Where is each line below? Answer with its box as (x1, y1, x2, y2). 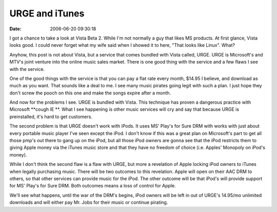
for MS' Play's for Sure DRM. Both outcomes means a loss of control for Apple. (9, 183, 176, 189)
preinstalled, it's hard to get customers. (9, 113, 92, 120)
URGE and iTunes (9, 8, 85, 19)
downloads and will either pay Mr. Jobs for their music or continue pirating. (9, 199, 168, 205)
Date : (9, 26, 22, 32)
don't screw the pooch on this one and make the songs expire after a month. (9, 90, 171, 96)
